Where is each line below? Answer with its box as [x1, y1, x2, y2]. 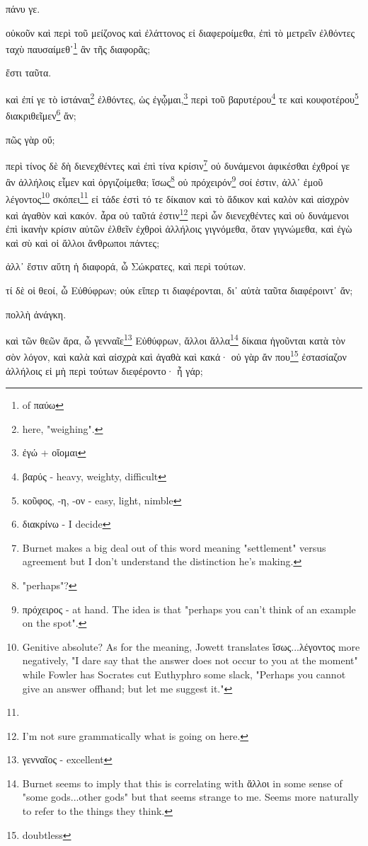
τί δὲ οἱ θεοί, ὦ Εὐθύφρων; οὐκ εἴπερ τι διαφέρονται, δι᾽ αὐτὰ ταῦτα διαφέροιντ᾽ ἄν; [6, 282, 353, 297]
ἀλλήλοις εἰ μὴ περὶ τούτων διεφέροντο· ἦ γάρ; [6, 363, 203, 378]
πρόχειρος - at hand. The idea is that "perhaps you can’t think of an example [22, 601, 356, 616]
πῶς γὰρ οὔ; [6, 132, 55, 146]
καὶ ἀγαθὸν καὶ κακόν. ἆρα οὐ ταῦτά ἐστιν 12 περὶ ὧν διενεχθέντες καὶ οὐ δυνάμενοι [6, 205, 349, 222]
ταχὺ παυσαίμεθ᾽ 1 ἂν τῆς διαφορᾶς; [6, 40, 151, 56]
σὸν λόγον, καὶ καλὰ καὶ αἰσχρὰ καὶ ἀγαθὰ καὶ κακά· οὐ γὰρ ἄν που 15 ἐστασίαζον [6, 347, 347, 364]
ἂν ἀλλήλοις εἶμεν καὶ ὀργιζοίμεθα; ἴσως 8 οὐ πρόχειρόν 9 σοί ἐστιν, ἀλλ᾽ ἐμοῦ [6, 173, 323, 190]
